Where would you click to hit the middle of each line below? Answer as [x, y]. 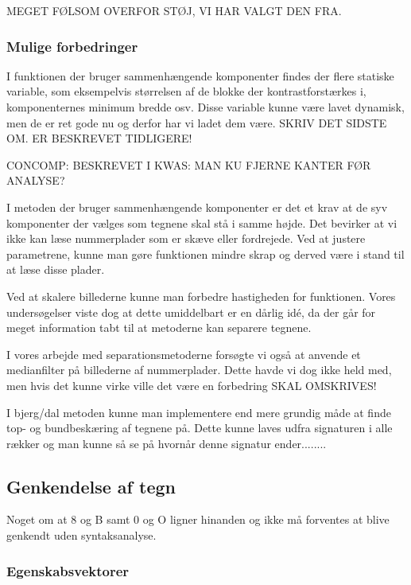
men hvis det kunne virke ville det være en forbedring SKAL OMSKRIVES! [192, 385]
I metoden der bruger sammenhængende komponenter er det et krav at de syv [197, 207]
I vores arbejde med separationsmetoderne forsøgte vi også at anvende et [184, 354]
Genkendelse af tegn [91, 486]
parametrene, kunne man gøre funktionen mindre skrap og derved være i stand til [205, 253]
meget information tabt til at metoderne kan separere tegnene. [159, 328]
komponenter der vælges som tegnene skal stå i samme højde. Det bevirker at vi [202, 222]
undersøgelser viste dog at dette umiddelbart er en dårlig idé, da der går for [191, 312]
